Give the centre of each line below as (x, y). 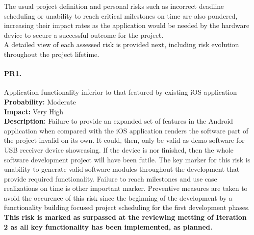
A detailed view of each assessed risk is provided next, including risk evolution (122, 44)
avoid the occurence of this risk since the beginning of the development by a (118, 197)
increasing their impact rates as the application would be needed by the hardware (127, 25)
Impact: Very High (34, 111)
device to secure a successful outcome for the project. (84, 35)
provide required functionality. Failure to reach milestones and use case (111, 178)
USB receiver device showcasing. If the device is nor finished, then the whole (119, 149)
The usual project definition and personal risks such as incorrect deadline (114, 6)
